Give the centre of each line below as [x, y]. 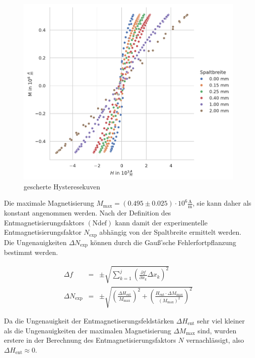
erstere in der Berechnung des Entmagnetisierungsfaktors [90, 340]
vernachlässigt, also [215, 340]
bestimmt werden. [31, 252]
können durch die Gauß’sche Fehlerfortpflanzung [163, 242]
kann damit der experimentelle [161, 222]
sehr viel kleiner [221, 321]
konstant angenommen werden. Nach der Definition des [88, 213]
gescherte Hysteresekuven [62, 186]
